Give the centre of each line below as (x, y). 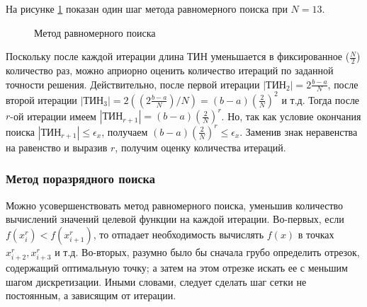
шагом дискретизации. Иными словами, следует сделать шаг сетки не (156, 281)
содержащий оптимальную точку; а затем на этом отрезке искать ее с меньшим (177, 268)
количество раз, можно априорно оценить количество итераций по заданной (170, 70)
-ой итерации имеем (53, 116)
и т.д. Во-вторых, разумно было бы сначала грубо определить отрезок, (207, 251)
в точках (316, 234)
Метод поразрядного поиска (80, 179)
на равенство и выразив (57, 147)
